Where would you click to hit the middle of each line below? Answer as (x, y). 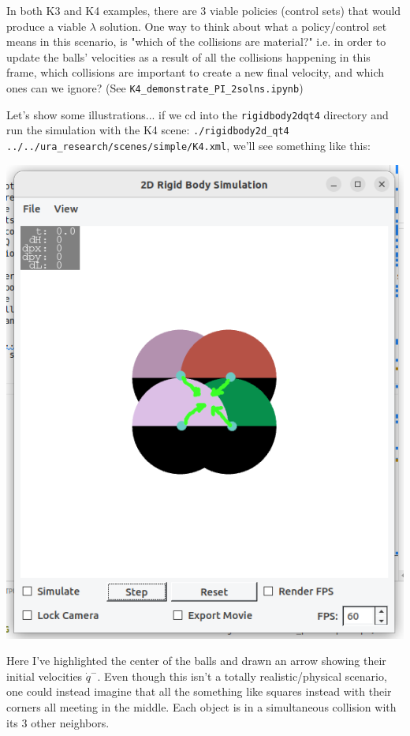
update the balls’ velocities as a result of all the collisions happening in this (188, 56)
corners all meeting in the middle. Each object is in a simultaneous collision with (201, 706)
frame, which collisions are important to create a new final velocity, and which (196, 72)
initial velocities (45, 676)
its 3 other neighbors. (58, 722)
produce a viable (47, 26)
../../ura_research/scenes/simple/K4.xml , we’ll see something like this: (188, 145)
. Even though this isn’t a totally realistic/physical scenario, (242, 676)
